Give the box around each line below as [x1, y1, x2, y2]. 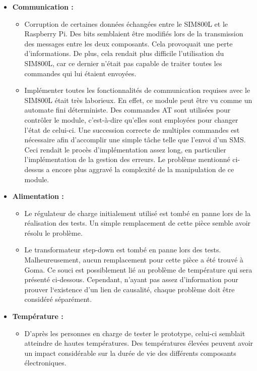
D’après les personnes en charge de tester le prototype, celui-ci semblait [24, 328, 245, 338]
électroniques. [24, 357, 67, 368]
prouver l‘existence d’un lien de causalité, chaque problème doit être [24, 284, 235, 294]
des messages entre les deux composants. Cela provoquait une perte [24, 38, 233, 48]
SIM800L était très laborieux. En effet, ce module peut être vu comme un [24, 94, 252, 105]
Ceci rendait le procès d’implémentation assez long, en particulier [24, 144, 226, 154]
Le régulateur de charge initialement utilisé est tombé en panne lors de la [24, 207, 251, 218]
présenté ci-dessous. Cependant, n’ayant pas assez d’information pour [24, 274, 238, 285]
